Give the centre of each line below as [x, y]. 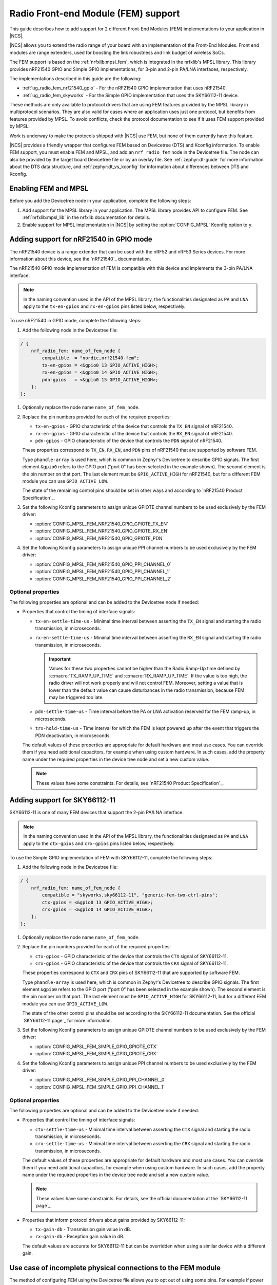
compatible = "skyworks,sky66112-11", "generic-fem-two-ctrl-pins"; [130, 895]
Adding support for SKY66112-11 [62, 800]
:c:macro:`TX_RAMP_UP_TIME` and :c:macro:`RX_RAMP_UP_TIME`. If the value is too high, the [148, 675]
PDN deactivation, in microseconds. [73, 736]
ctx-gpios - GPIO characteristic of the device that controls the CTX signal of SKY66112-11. [132, 956]
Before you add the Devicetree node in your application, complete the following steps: [100, 201]
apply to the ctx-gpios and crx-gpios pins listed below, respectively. [99, 843]
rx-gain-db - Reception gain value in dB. [80, 1237]
